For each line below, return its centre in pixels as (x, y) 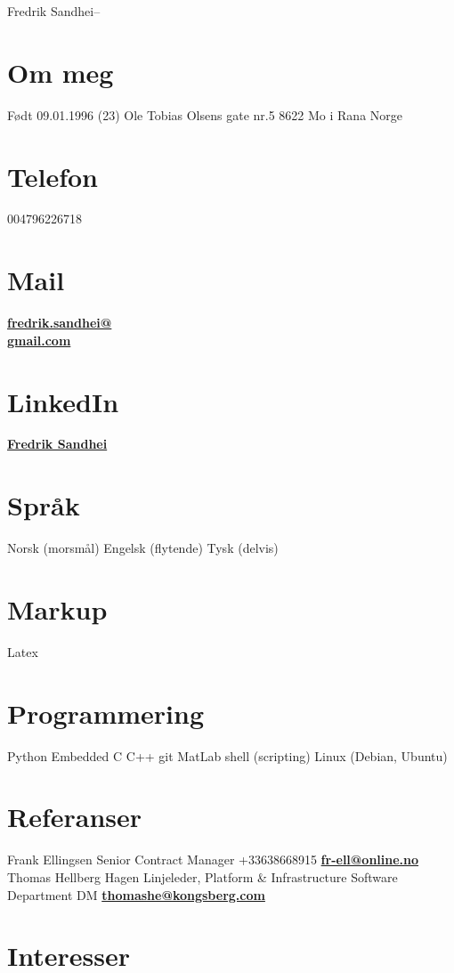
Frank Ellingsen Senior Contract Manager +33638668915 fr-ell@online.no (213, 859)
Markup (57, 608)
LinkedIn (63, 401)
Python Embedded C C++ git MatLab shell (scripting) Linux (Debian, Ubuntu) (227, 755)
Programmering (106, 713)
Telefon (53, 176)
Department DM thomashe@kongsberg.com (136, 894)
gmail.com (39, 340)
